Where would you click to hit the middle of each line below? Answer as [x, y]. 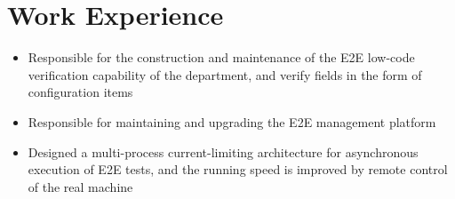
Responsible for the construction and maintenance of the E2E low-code [221, 57]
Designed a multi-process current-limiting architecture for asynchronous [223, 151]
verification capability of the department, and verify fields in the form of [225, 74]
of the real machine [80, 186]
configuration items [80, 92]
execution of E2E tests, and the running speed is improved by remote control [238, 169]
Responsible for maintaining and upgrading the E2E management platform [232, 121]
